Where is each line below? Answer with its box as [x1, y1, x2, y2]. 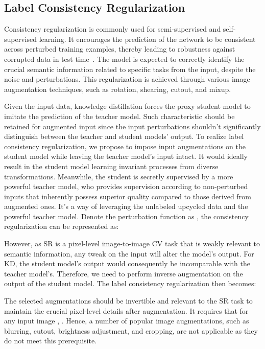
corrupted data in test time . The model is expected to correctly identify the [4, 53, 245, 64]
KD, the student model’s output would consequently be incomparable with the [4, 258, 250, 269]
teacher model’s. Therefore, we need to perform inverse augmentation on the [4, 268, 243, 278]
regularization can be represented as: [4, 221, 119, 231]
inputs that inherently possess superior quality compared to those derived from [4, 191, 251, 201]
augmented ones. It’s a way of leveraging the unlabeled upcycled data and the [4, 201, 248, 212]
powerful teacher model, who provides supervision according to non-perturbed [4, 181, 248, 192]
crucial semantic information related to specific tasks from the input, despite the [4, 63, 256, 74]
